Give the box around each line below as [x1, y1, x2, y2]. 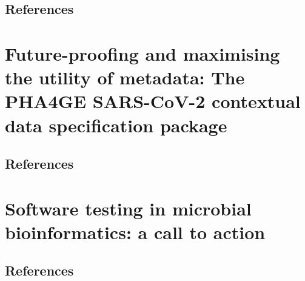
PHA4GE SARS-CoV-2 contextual [5, 89, 301, 113]
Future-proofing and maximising [5, 41, 280, 66]
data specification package [5, 112, 227, 137]
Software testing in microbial [5, 195, 252, 220]
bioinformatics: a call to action [5, 219, 266, 244]
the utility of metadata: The [5, 65, 245, 90]
